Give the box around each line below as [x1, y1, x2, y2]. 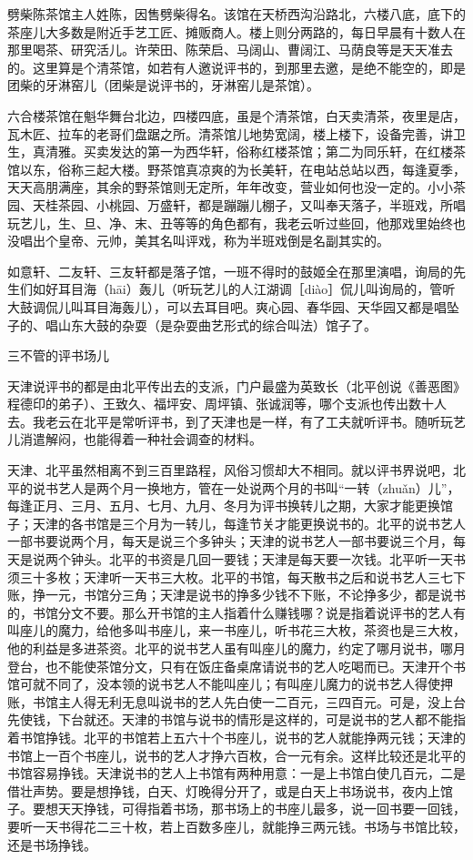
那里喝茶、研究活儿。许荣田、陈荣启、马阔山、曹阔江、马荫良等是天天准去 [7, 40, 453, 59]
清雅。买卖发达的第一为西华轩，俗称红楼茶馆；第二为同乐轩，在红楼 [45, 142, 453, 161]
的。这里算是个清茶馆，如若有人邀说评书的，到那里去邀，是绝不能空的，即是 [7, 57, 466, 76]
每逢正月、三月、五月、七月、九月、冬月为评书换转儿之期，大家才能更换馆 [7, 496, 453, 515]
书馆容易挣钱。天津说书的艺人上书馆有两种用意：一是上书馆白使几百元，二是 [7, 764, 466, 783]
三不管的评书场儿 [7, 346, 109, 365]
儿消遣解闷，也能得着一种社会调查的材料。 [7, 430, 262, 449]
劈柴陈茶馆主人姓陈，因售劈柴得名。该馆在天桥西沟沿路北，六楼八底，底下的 [7, 5, 466, 23]
